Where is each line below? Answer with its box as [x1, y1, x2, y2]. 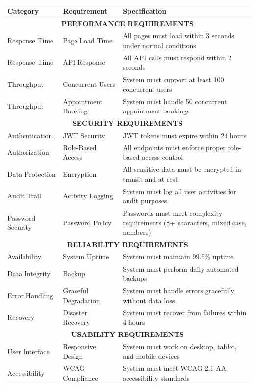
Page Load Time [63, 35, 113, 45]
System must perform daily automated [123, 263, 239, 274]
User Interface [7, 346, 50, 356]
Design [63, 351, 83, 361]
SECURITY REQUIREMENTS [72, 117, 183, 128]
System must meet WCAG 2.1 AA [123, 363, 227, 373]
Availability [7, 251, 42, 261]
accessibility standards [123, 372, 190, 383]
